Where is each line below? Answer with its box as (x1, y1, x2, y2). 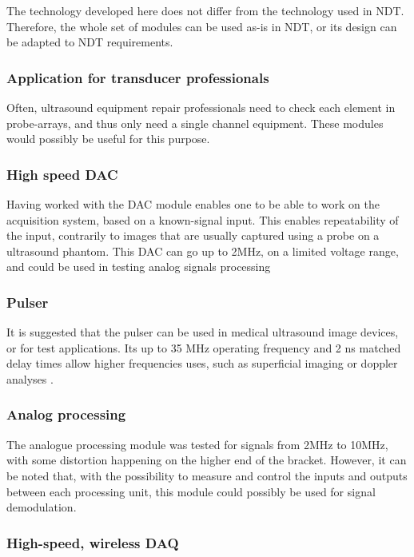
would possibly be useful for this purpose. (6, 130, 210, 147)
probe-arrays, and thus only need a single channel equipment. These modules (6, 114, 384, 131)
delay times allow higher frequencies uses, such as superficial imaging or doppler (6, 355, 398, 372)
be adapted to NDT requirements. (6, 34, 173, 50)
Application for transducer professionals (6, 67, 269, 87)
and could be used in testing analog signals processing (6, 258, 271, 275)
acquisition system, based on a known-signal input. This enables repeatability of (6, 211, 399, 228)
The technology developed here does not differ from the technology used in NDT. (6, 2, 404, 18)
